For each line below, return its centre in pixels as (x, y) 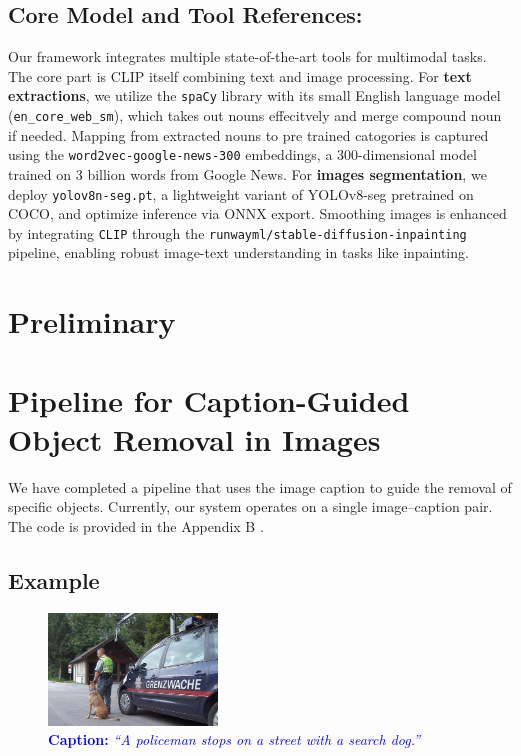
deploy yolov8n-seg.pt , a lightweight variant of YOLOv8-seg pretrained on (241, 193)
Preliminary (92, 321)
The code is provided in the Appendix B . (136, 525)
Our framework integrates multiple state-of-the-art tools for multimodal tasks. (247, 56)
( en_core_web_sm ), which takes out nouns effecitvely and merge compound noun (255, 115)
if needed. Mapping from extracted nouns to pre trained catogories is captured (248, 134)
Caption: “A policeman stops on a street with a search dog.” (234, 739)
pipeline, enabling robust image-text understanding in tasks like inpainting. (238, 252)
